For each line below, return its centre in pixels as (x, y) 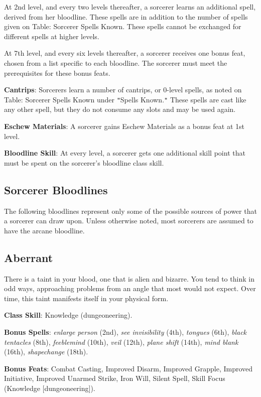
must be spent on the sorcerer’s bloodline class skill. (84, 162)
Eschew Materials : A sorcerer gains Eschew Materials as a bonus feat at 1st (124, 126)
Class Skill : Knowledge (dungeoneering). (68, 315)
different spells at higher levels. (52, 36)
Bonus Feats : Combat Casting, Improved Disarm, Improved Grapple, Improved (128, 368)
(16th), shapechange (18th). (46, 352)
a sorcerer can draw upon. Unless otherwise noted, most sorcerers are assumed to (129, 221)
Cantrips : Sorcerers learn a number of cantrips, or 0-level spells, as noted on (123, 90)
